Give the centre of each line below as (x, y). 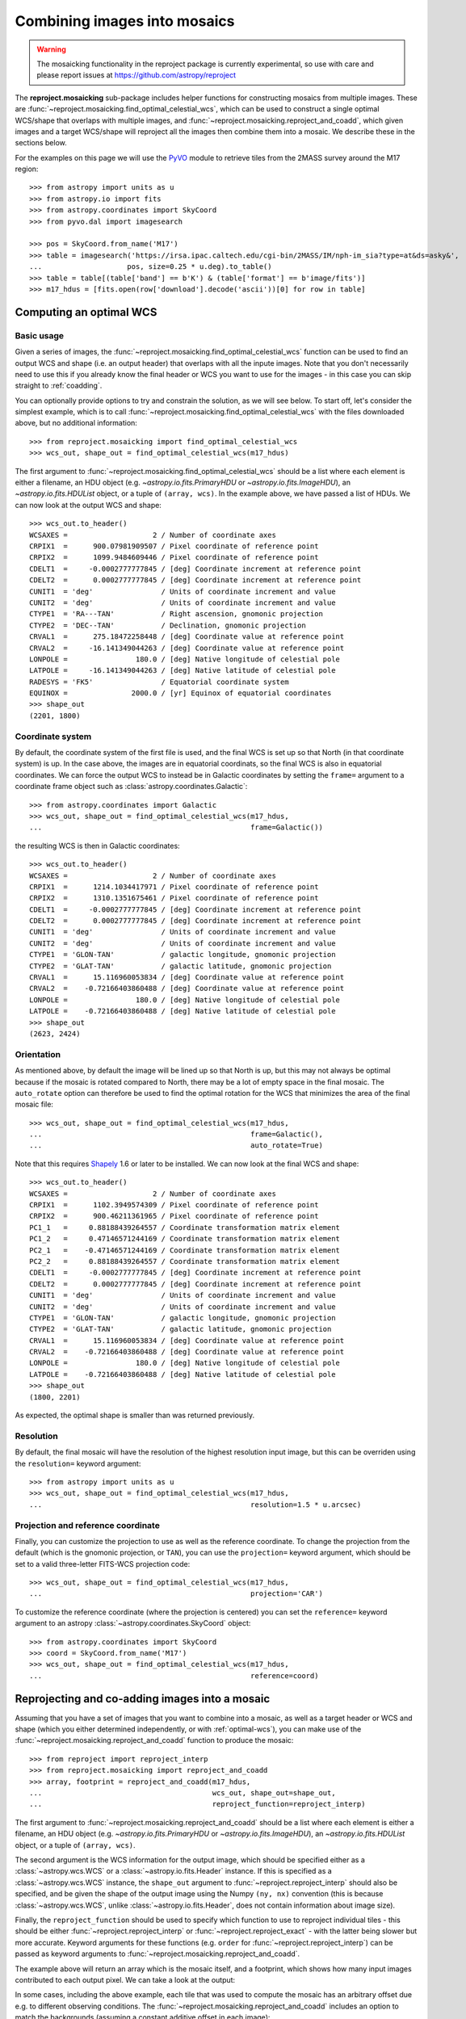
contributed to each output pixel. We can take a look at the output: (125, 1979)
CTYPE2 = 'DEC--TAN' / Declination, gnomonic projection (168, 625)
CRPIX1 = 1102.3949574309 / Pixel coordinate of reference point (174, 1205)
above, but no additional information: (76, 423)
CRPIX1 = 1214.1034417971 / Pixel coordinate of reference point (174, 887)
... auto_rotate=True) (176, 1146)
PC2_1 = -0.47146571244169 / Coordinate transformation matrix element (185, 1250)
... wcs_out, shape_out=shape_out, (183, 1793)
